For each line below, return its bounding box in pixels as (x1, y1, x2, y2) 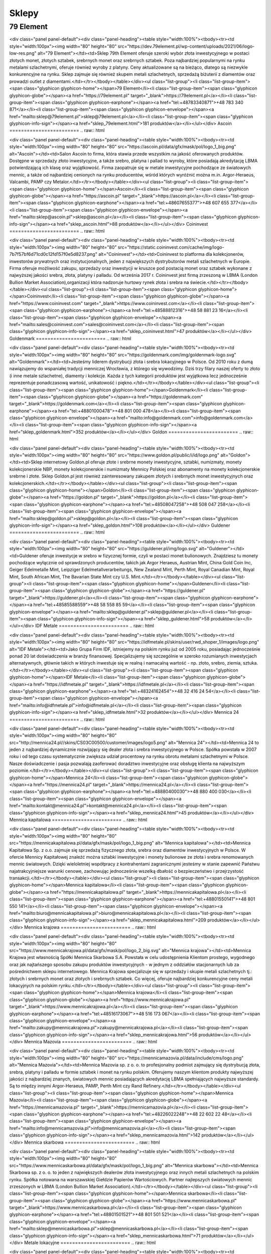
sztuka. (242, 660, 258, 666)
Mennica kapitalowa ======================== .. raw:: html (9, 817, 148, 823)
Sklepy (9, 8, 39, 19)
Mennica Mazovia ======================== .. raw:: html (24, 1039, 158, 1045)
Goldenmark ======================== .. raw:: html (9, 335, 131, 341)
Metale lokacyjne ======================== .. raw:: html (24, 1239, 156, 1246)
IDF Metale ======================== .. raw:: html (35, 622, 154, 629)
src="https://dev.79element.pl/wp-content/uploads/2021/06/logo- (117, 43, 255, 49)
